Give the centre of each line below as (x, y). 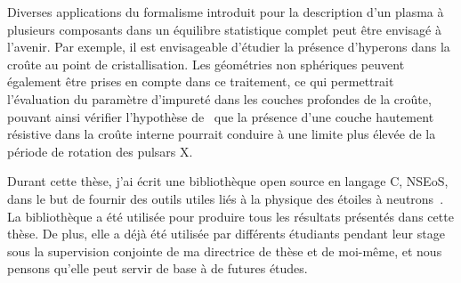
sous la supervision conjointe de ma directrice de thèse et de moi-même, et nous (225, 251)
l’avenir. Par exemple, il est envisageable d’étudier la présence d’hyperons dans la (229, 47)
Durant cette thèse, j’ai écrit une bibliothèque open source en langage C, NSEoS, (228, 181)
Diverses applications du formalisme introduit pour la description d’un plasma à (226, 12)
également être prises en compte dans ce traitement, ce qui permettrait (201, 81)
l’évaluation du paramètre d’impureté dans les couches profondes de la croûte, (219, 98)
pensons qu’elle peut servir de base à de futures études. (158, 268)
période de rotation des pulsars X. (100, 151)
